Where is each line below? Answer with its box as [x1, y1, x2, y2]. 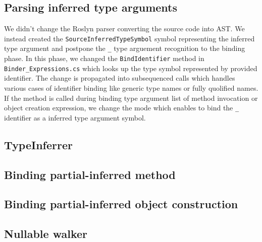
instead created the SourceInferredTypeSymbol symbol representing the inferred [4, 33, 255, 43]
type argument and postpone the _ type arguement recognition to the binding [4, 43, 245, 53]
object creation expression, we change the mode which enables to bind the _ [4, 102, 239, 113]
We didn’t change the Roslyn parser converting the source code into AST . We [4, 23, 245, 34]
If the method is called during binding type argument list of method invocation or [4, 92, 258, 103]
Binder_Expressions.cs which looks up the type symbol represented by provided [4, 63, 257, 73]
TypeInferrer [4, 137, 73, 152]
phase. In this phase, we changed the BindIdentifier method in [4, 53, 204, 64]
